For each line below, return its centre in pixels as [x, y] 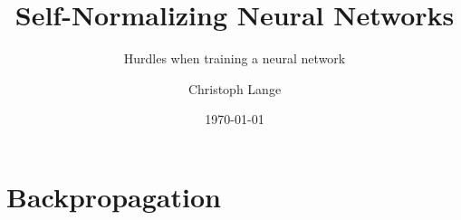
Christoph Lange [235, 88]
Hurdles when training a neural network [235, 58]
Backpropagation [114, 196]
